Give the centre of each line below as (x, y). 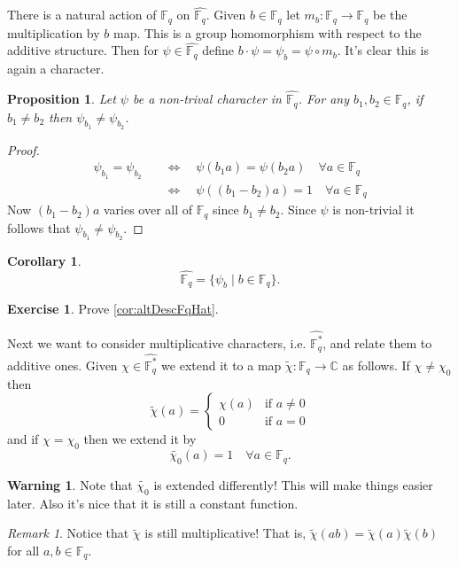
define (218, 50)
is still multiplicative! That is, (225, 533)
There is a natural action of (82, 15)
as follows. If (376, 365)
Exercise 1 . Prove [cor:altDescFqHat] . (113, 309)
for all (23, 550)
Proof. (23, 149)
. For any (323, 99)
